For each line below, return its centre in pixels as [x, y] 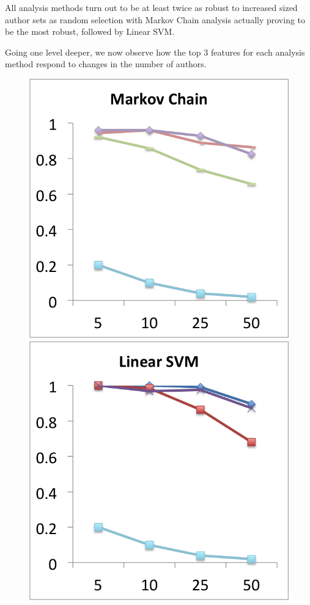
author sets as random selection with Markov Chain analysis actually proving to [155, 19]
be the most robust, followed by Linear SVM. [90, 31]
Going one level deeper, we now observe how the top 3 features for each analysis [155, 52]
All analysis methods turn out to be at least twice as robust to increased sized [151, 7]
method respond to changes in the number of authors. [106, 64]
